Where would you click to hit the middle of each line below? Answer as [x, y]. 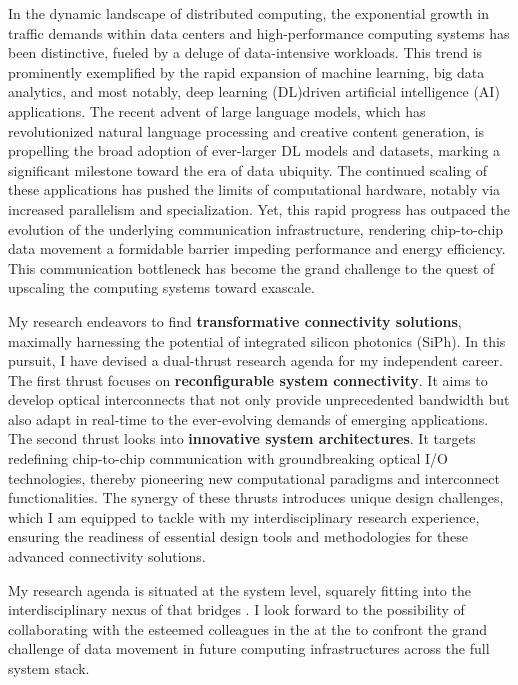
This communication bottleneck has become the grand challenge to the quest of [251, 267]
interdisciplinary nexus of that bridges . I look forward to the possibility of [236, 609]
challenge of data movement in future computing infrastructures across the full [249, 648]
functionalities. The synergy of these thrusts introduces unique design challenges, [256, 497]
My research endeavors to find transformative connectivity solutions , [235, 320]
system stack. [49, 668]
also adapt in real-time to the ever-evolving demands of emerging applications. [248, 418]
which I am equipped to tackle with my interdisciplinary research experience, [244, 516]
